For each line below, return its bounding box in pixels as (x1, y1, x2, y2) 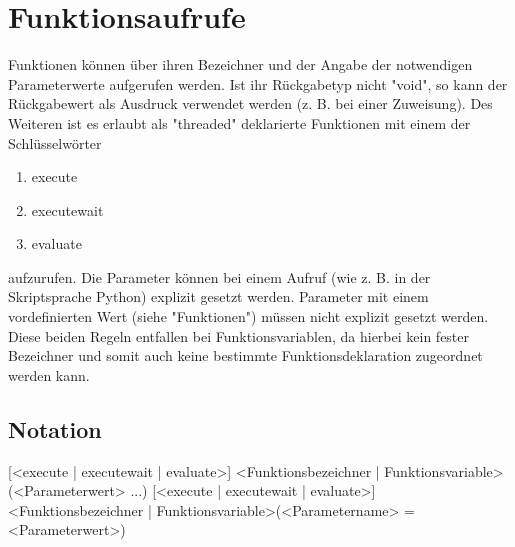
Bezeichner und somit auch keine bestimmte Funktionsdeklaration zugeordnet (8, 345, 483, 366)
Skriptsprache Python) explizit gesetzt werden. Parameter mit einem (8, 286, 429, 307)
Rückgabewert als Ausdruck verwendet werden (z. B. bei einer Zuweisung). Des (8, 93, 493, 114)
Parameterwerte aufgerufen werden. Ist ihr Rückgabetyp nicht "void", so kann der (8, 73, 508, 94)
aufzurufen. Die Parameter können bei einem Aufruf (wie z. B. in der (8, 266, 431, 287)
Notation (8, 413, 102, 444)
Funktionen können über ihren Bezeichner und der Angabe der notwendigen (8, 54, 473, 75)
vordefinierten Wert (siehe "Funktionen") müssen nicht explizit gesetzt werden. (8, 306, 489, 327)
